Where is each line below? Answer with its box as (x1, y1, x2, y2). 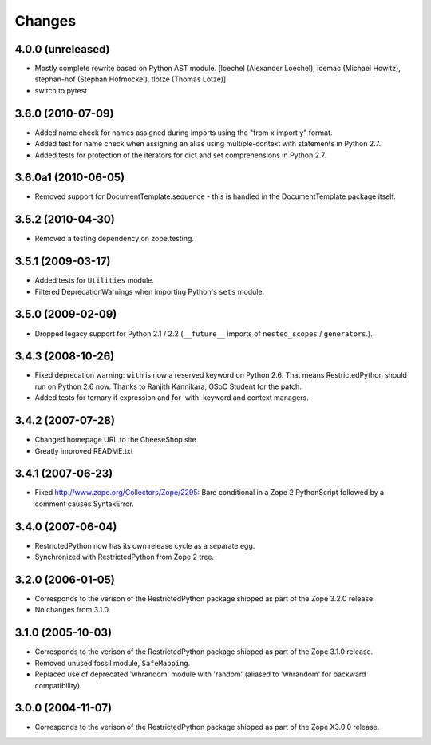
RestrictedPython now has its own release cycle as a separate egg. (34, 541, 255, 550)
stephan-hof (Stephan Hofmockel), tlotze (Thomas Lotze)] (34, 74, 227, 84)
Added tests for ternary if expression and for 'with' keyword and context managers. (34, 393, 309, 402)
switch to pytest (34, 85, 88, 95)
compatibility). (34, 680, 82, 690)
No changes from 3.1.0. (34, 605, 111, 615)
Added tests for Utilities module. (34, 275, 155, 285)
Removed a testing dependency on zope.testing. (34, 234, 195, 244)
